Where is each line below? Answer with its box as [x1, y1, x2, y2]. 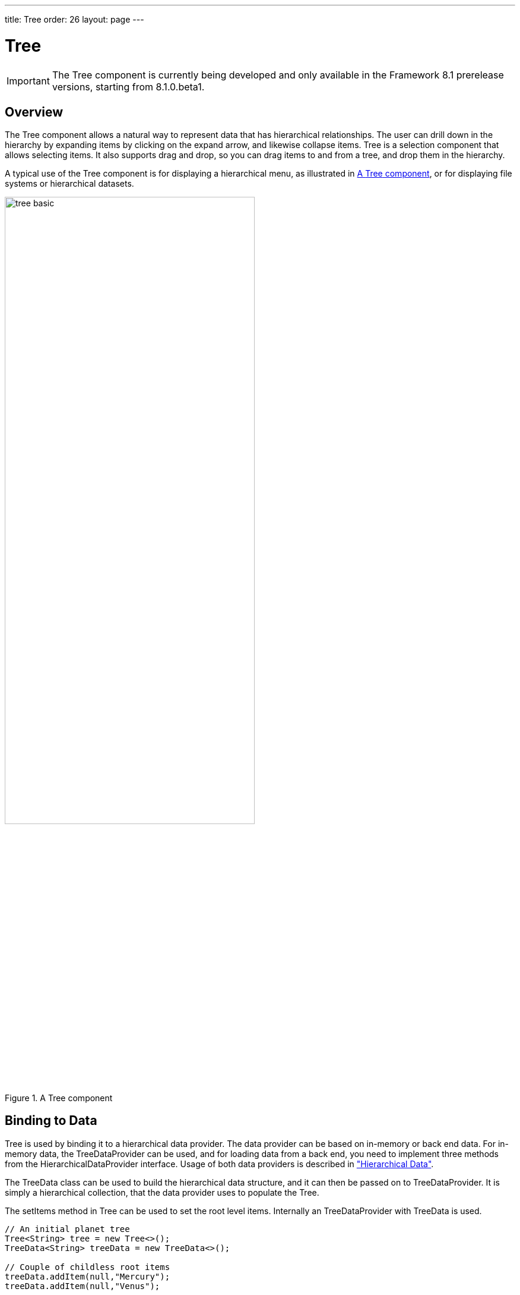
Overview [5, 104, 64, 120]
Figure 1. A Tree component [5, 1092, 113, 1103]
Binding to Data [5, 1113, 97, 1129]
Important [7, 74, 50, 87]
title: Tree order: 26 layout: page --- [5, 14, 144, 24]
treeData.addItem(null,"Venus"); [5, 1281, 160, 1291]
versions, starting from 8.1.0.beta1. [52, 80, 205, 93]
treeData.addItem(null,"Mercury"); [5, 1271, 170, 1281]
